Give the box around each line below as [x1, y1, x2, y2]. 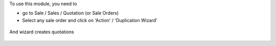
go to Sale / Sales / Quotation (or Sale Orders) [22, 10, 119, 16]
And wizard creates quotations [9, 29, 74, 35]
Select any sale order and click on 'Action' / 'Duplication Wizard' [22, 17, 158, 23]
